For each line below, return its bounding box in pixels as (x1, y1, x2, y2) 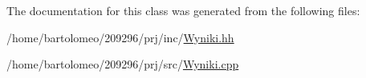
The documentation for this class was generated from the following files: (6, 2, 360, 18)
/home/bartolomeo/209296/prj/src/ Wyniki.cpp (6, 56, 239, 72)
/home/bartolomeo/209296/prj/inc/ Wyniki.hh (6, 29, 234, 45)
